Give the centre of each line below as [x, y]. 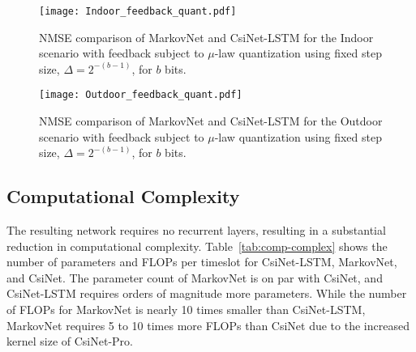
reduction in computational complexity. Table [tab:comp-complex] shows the [197, 246]
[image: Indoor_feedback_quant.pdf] [138, 11]
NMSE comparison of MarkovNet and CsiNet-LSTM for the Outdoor [211, 121]
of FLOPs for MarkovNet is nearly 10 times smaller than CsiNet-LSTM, [186, 310]
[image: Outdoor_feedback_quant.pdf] [141, 95]
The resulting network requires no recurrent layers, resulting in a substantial [196, 230]
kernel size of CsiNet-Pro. [70, 341]
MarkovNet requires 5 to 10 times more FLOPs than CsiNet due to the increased [208, 325]
